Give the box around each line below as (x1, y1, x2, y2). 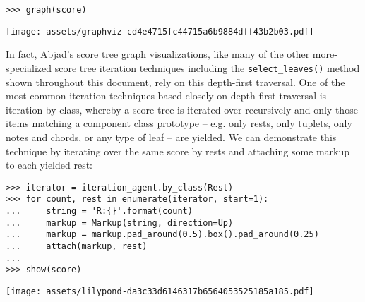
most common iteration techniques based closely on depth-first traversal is (6, 88, 327, 103)
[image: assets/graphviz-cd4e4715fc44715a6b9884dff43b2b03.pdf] (6, 26, 314, 37)
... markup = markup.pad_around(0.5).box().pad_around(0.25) (6, 229, 319, 240)
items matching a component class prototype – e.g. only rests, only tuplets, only (6, 116, 352, 131)
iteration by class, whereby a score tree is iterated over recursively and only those (6, 102, 358, 116)
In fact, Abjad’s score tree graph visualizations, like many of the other (6, 47, 310, 61)
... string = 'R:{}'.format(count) (6, 206, 193, 217)
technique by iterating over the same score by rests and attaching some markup (6, 143, 350, 158)
